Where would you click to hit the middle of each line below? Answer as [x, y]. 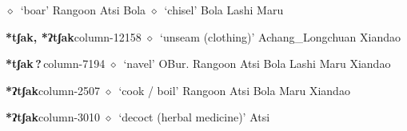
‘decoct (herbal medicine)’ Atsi [194, 117]
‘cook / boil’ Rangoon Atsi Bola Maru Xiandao [234, 90]
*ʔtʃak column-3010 [53, 117]
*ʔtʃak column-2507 [53, 90]
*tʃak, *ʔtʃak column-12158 [74, 36]
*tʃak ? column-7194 [56, 64]
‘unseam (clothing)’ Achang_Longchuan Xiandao [281, 36]
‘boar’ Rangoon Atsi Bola [83, 10]
